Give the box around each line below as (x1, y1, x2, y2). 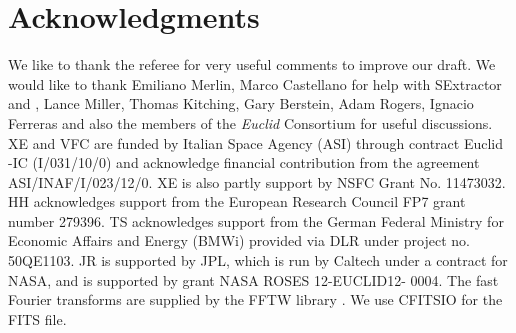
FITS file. (8, 308, 67, 329)
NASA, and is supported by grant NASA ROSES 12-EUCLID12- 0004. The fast (8, 269, 499, 290)
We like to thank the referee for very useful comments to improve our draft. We (8, 54, 496, 75)
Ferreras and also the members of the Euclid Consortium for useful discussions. (8, 112, 493, 133)
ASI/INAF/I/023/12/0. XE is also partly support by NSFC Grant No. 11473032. (8, 171, 506, 192)
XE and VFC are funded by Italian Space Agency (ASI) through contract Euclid (8, 132, 504, 153)
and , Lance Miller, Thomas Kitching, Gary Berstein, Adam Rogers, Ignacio (8, 93, 474, 114)
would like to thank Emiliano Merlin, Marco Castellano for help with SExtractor (8, 73, 502, 94)
